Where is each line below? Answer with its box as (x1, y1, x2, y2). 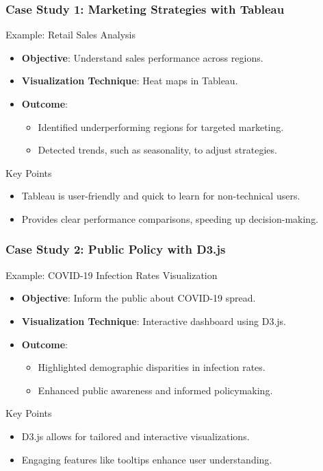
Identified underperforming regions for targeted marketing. (38, 119, 284, 134)
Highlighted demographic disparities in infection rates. (38, 360, 266, 374)
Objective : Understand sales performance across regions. (21, 50, 263, 64)
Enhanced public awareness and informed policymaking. (38, 383, 273, 397)
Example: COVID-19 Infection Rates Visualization (5, 267, 218, 282)
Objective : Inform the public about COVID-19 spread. (21, 291, 256, 305)
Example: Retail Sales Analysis (5, 27, 136, 42)
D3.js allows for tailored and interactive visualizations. (21, 428, 250, 443)
